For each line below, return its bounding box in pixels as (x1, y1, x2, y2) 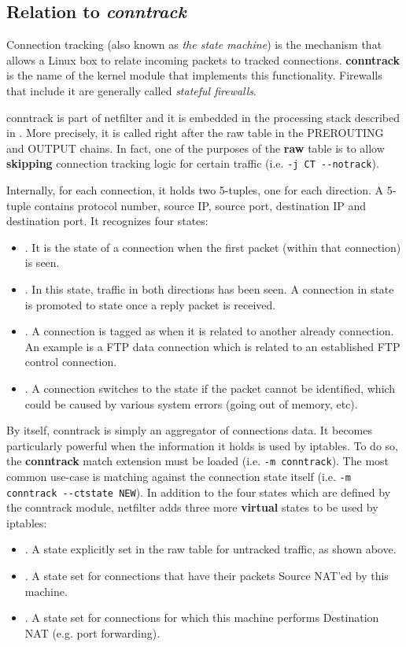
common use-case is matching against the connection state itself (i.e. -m (6, 468, 351, 484)
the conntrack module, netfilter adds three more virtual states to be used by (6, 499, 378, 516)
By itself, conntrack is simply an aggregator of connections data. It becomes (6, 422, 372, 438)
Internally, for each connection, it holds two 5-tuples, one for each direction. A (6, 182, 384, 198)
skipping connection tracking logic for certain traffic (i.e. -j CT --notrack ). (6, 155, 379, 172)
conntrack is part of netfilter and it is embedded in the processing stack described (6, 109, 400, 125)
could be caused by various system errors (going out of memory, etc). (24, 395, 358, 412)
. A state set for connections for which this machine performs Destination (24, 609, 379, 626)
